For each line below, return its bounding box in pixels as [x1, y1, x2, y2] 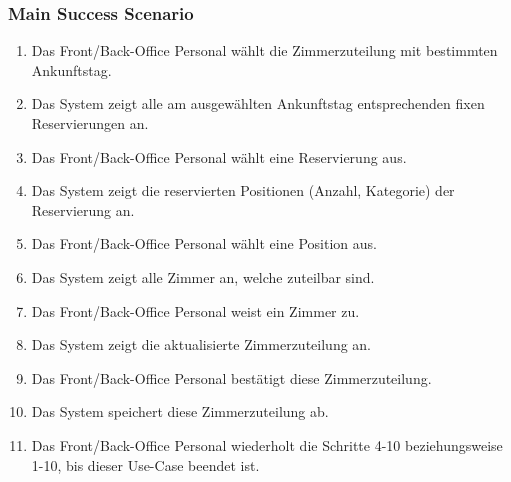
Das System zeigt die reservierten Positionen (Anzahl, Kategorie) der [31, 180, 455, 201]
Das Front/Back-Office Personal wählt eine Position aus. [31, 233, 377, 254]
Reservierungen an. [31, 113, 149, 133]
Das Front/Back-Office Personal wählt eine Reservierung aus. [31, 146, 407, 167]
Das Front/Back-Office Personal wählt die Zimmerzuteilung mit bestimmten [31, 40, 498, 61]
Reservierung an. [31, 199, 135, 220]
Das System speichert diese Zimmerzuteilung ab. [31, 401, 329, 422]
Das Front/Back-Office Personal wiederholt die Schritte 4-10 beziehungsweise [31, 434, 503, 455]
